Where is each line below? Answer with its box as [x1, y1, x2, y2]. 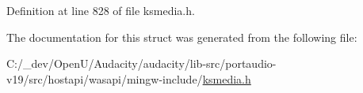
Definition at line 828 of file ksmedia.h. [6, 2, 195, 18]
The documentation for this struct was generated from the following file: [6, 28, 357, 45]
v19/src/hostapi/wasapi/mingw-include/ [6, 70, 203, 87]
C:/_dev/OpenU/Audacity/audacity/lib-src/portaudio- [6, 55, 277, 72]
